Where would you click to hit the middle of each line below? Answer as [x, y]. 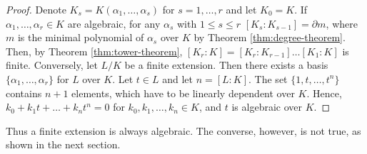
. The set [268, 78]
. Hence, [324, 93]
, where [342, 23]
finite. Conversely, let [52, 65]
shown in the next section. [63, 144]
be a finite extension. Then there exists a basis [226, 65]
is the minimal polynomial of [81, 37]
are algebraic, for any [114, 23]
